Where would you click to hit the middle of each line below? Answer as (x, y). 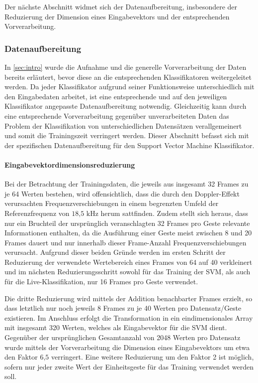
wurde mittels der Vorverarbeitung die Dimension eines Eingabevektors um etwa (127, 347)
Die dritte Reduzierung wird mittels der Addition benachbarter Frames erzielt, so (129, 298)
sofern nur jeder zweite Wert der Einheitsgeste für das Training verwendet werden (129, 366)
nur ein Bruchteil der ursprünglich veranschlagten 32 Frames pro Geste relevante (127, 223)
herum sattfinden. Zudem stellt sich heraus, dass (174, 213)
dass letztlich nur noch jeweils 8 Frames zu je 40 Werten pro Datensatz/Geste (123, 308)
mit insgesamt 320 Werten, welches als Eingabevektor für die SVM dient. (116, 327)
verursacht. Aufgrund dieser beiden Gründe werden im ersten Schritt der (115, 252)
